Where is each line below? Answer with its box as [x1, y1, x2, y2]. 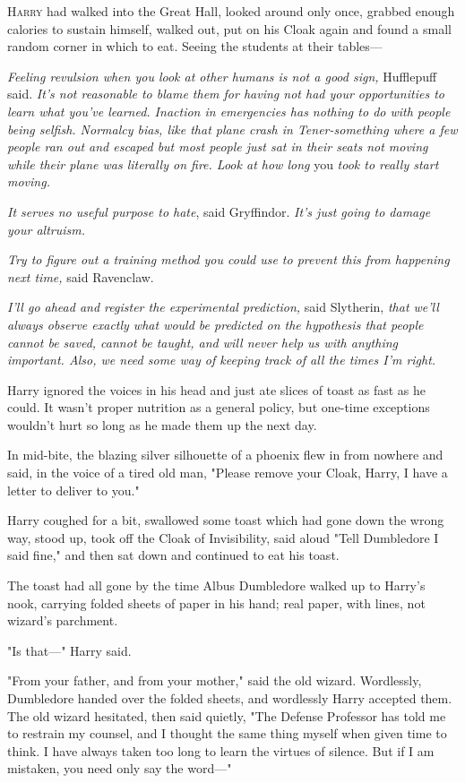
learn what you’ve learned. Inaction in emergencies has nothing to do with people [7, 101, 451, 120]
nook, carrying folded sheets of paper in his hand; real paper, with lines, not [7, 593, 426, 612]
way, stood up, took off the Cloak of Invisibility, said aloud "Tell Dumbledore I [7, 528, 439, 546]
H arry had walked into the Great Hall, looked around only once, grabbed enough [7, 2, 455, 20]
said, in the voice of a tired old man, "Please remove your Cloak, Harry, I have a [7, 463, 448, 482]
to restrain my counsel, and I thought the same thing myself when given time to [7, 724, 447, 743]
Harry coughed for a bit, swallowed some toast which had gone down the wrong [7, 511, 444, 529]
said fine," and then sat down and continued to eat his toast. [7, 546, 340, 564]
